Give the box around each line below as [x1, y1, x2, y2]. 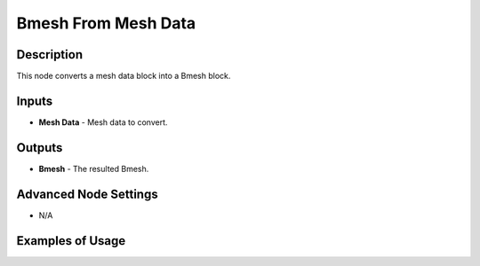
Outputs [16, 140, 63, 155]
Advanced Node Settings [16, 186, 159, 201]
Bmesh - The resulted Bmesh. [38, 163, 149, 174]
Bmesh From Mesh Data [16, 13, 196, 33]
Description [16, 47, 84, 62]
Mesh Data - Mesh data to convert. [38, 116, 168, 128]
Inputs [16, 93, 53, 108]
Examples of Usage [16, 233, 126, 248]
